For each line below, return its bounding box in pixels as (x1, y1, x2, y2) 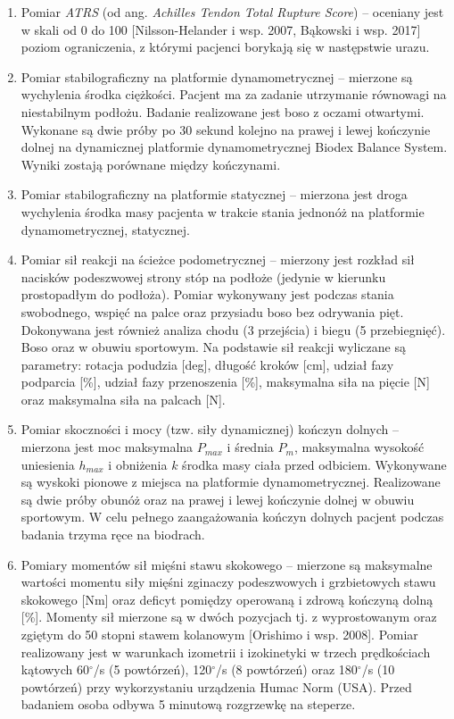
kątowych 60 (21, 660, 90, 679)
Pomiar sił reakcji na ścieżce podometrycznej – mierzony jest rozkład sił (21, 250, 415, 269)
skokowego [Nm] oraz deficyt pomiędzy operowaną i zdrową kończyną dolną (21, 589, 433, 608)
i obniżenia (108, 455, 168, 473)
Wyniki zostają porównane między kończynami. (21, 155, 281, 173)
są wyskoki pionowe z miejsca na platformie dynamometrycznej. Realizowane (21, 472, 441, 491)
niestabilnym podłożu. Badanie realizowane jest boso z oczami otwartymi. (21, 102, 425, 121)
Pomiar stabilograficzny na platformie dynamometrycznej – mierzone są (21, 67, 413, 86)
